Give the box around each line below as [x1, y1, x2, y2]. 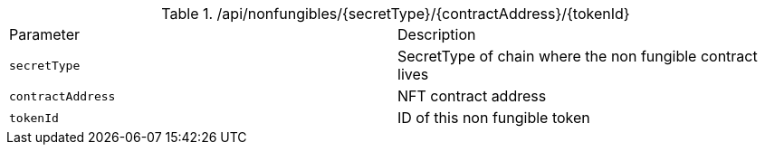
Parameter [9, 25, 80, 43]
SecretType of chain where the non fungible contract [397, 47, 758, 65]
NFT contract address [397, 87, 547, 105]
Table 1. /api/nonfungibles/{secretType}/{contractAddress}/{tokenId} [161, 5, 630, 23]
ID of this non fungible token [397, 109, 590, 127]
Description [397, 25, 476, 43]
